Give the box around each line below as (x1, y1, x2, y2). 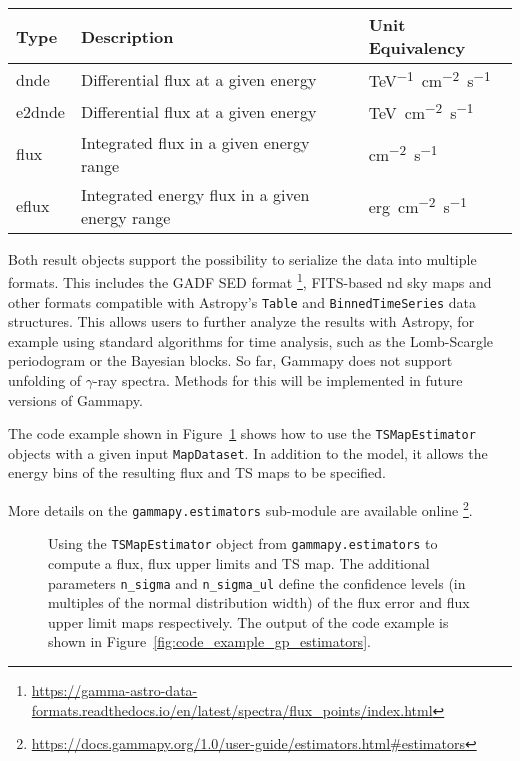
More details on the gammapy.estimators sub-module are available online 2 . (8, 497, 473, 520)
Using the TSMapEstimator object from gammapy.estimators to (48, 533, 438, 554)
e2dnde (16, 99, 65, 123)
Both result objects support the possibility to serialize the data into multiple (8, 248, 477, 269)
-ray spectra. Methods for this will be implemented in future (93, 369, 463, 390)
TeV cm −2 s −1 (368, 98, 474, 125)
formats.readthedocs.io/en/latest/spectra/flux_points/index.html (31, 699, 433, 720)
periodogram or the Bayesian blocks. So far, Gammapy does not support (8, 350, 453, 371)
